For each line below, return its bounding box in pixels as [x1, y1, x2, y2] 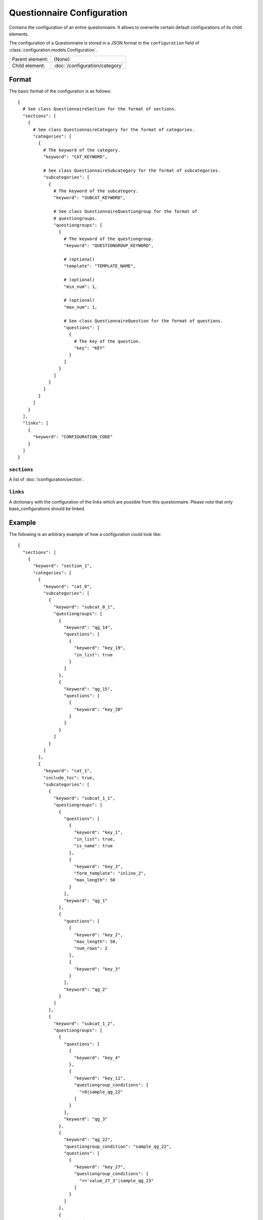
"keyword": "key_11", [74, 1075, 126, 1081]
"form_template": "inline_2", [74, 871, 146, 876]
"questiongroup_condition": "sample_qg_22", [63, 1143, 172, 1149]
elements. [9, 31, 29, 37]
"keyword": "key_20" [74, 707, 123, 712]
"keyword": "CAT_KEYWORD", [43, 154, 108, 160]
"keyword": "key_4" [74, 1055, 121, 1060]
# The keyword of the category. [43, 147, 121, 153]
